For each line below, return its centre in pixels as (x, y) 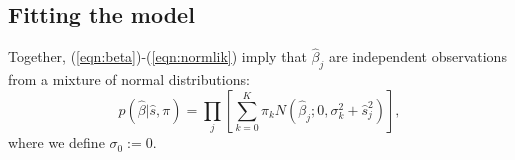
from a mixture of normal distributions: (129, 79)
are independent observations (417, 56)
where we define (56, 142)
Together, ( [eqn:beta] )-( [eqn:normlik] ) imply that (157, 56)
